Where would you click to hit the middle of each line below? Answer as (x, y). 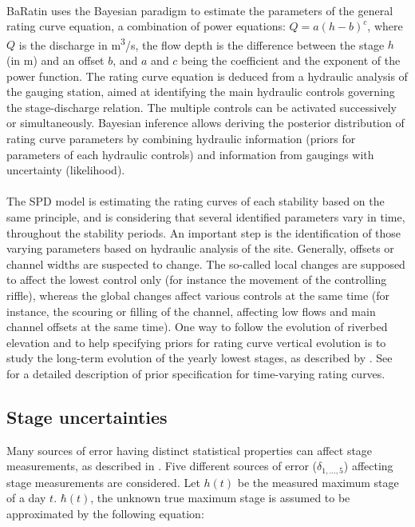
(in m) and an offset (55, 60)
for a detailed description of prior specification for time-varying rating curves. (196, 373)
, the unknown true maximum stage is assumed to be (220, 498)
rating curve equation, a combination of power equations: (146, 26)
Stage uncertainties (87, 416)
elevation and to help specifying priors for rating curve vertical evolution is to (196, 342)
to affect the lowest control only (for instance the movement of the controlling (197, 279)
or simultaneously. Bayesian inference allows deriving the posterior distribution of (206, 123)
